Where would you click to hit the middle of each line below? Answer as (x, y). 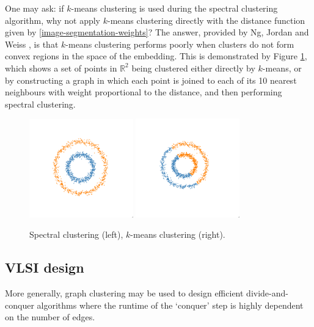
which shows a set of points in (61, 68)
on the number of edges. (50, 317)
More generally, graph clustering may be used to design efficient (124, 293)
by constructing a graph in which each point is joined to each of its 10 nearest (151, 80)
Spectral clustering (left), (76, 234)
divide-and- (267, 293)
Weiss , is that (32, 44)
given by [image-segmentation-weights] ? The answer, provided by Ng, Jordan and (157, 32)
